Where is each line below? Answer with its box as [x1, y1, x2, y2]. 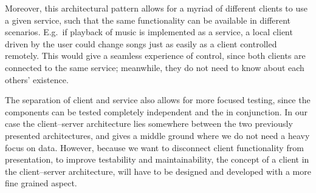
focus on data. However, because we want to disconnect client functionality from [5, 141, 304, 154]
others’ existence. [5, 73, 69, 86]
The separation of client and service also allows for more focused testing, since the [5, 93, 311, 106]
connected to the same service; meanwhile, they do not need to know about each [5, 61, 304, 73]
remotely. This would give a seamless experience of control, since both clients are [5, 49, 306, 62]
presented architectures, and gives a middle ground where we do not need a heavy [5, 129, 310, 141]
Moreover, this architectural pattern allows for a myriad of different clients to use [5, 2, 307, 14]
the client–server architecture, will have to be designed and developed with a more [5, 164, 311, 177]
